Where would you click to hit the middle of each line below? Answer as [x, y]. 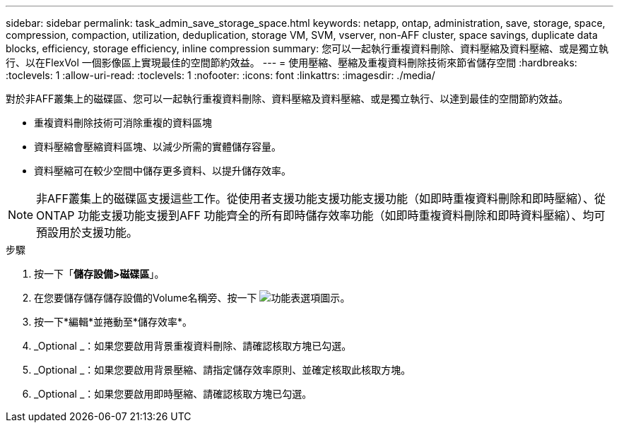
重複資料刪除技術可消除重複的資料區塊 [123, 123]
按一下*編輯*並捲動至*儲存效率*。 [113, 322]
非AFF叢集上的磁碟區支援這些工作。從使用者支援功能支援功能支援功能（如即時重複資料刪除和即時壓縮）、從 [321, 198]
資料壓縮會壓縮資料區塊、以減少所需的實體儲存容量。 [158, 147]
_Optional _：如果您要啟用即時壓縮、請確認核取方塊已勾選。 [173, 394]
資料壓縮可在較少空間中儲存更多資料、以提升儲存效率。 [163, 171]
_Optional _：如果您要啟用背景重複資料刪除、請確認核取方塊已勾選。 [193, 346]
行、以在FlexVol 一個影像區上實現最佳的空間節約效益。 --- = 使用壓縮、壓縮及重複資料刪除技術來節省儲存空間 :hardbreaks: [291, 63]
